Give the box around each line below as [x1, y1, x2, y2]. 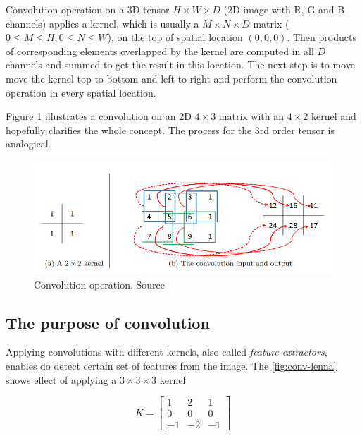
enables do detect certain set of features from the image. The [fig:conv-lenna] [6, 358, 337, 373]
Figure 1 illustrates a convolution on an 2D [6, 109, 192, 123]
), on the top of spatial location [107, 30, 243, 44]
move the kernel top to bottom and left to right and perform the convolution [6, 71, 337, 85]
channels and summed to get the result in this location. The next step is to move [6, 57, 355, 72]
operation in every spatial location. [6, 85, 156, 99]
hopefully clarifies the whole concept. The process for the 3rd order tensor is [6, 122, 335, 137]
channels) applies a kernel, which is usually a [6, 16, 199, 30]
